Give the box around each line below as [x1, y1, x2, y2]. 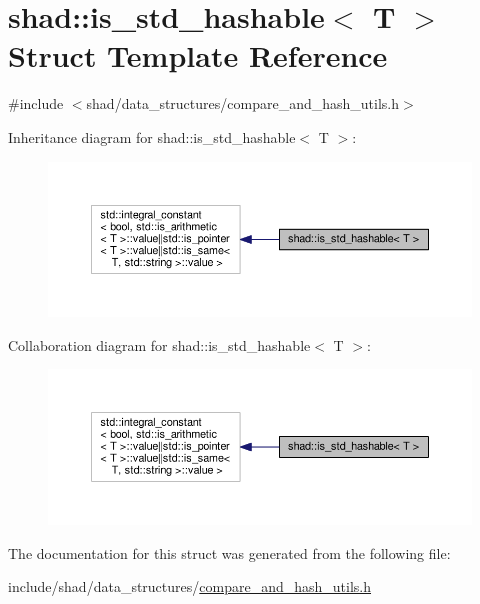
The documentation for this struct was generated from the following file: [8, 542, 451, 563]
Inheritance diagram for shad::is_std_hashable [8, 126, 296, 147]
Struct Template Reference [8, 35, 388, 76]
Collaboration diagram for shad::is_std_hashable [8, 334, 311, 355]
